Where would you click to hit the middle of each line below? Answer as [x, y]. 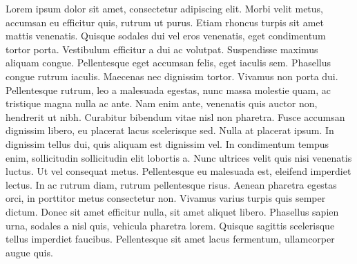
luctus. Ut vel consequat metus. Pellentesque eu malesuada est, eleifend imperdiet [178, 171]
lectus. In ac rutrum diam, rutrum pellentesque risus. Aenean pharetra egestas [171, 184]
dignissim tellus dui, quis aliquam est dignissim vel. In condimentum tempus [167, 143]
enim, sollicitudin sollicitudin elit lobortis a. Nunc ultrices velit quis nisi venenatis [179, 157]
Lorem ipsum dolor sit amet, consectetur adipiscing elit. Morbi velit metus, [164, 8]
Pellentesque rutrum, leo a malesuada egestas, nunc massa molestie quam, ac [168, 89]
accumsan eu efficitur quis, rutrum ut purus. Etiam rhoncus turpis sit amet [165, 22]
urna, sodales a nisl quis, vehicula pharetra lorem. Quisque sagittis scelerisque [170, 225]
